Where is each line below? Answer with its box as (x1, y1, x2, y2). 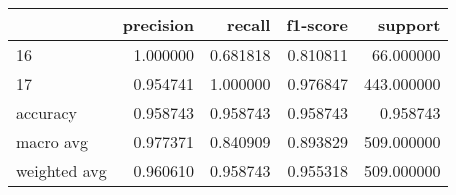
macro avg (16, 130, 89, 153)
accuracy (16, 101, 77, 124)
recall (227, 13, 271, 36)
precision (122, 13, 194, 36)
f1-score (286, 13, 349, 36)
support (378, 13, 441, 36)
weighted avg (16, 159, 107, 182)
